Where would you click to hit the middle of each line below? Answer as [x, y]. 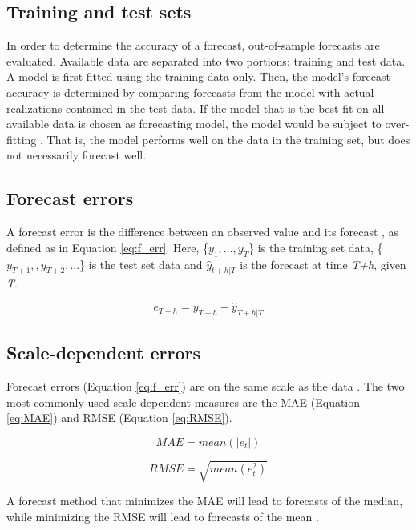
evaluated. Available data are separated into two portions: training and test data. [206, 60]
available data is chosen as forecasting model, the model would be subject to [194, 124]
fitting [22, 139]
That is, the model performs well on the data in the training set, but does [228, 139]
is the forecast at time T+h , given [323, 264]
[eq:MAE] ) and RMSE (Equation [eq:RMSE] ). [119, 418]
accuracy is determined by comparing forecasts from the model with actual [190, 92]
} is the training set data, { [316, 247]
